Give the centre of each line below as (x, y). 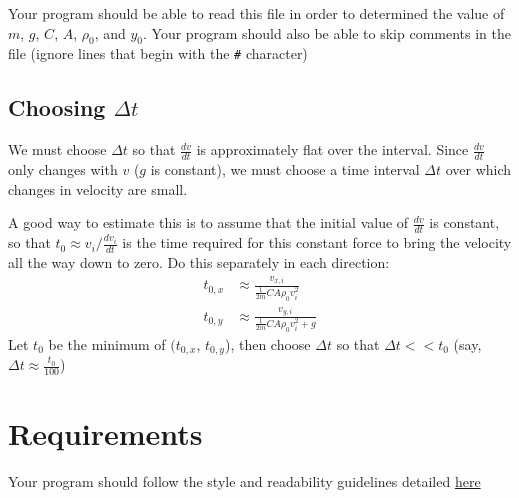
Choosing (57, 107)
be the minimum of (107, 343)
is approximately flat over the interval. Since (332, 149)
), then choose (267, 343)
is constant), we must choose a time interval (285, 169)
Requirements (105, 433)
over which (478, 169)
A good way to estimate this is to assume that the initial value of (208, 222)
